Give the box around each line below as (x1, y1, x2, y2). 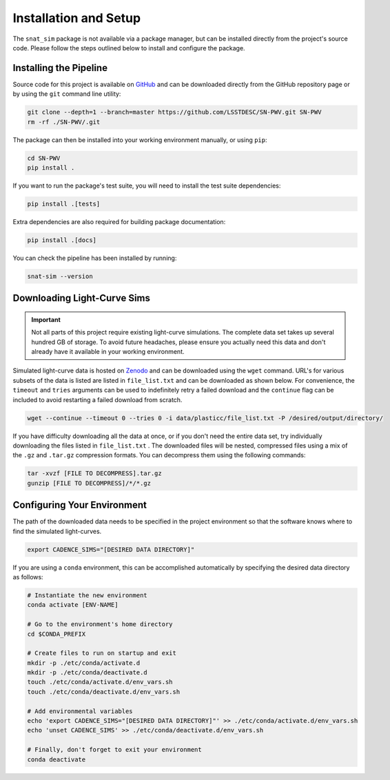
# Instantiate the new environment (27, 591, 147, 599)
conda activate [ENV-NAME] (27, 601, 119, 609)
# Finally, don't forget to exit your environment (27, 746, 203, 754)
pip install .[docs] (27, 236, 96, 244)
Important (31, 315, 61, 323)
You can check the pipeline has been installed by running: (12, 254, 177, 262)
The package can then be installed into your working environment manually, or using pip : (12, 135, 268, 144)
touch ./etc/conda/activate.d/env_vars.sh (27, 678, 173, 686)
